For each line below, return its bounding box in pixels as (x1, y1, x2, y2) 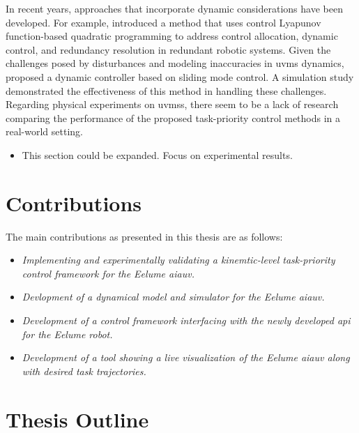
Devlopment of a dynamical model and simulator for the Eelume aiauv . (22, 289, 325, 304)
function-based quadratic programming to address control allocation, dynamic (6, 29, 338, 43)
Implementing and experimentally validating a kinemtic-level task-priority (22, 252, 335, 267)
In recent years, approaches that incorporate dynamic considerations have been (6, 1, 343, 15)
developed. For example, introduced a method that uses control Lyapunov (6, 15, 321, 29)
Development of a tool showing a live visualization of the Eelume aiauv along (22, 350, 350, 365)
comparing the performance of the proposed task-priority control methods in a (6, 110, 341, 125)
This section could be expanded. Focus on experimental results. (22, 147, 293, 162)
